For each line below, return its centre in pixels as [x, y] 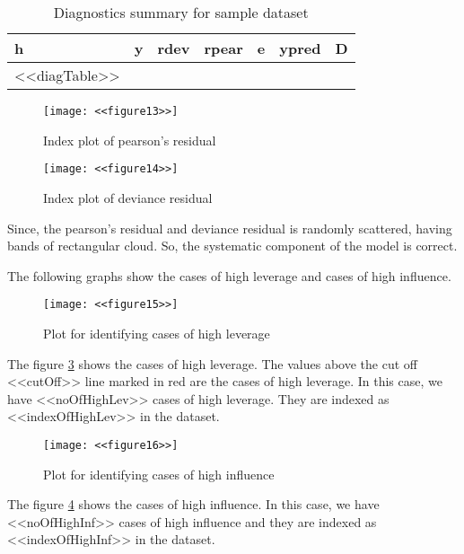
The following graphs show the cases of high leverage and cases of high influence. [229, 275]
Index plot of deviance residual [128, 197]
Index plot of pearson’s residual [130, 140]
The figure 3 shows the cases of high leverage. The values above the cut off [212, 363]
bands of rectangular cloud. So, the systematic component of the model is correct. [232, 246]
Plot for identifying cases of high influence [159, 474]
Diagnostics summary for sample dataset [181, 12]
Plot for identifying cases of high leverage [157, 333]
